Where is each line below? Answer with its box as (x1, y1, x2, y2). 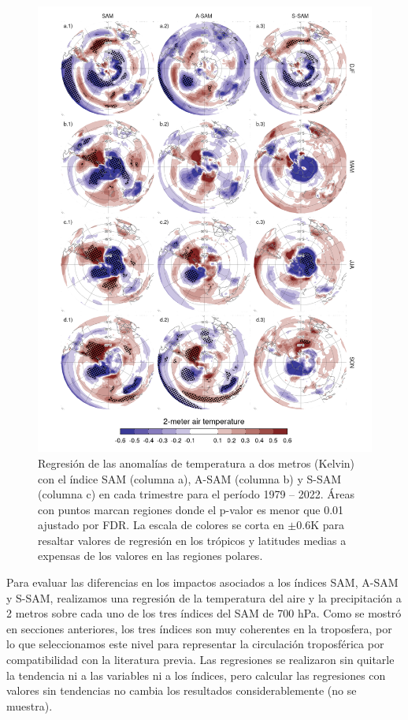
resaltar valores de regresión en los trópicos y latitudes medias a (38, 532, 347, 548)
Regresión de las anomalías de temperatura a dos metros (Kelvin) (38, 454, 355, 471)
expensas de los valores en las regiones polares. (38, 547, 263, 564)
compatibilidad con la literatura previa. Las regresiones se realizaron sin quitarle (6, 651, 395, 668)
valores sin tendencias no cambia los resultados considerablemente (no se (6, 682, 357, 699)
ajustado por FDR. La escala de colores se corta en (38, 517, 284, 533)
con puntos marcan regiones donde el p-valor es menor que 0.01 (38, 501, 344, 517)
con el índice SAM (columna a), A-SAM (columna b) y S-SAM (38, 470, 342, 487)
